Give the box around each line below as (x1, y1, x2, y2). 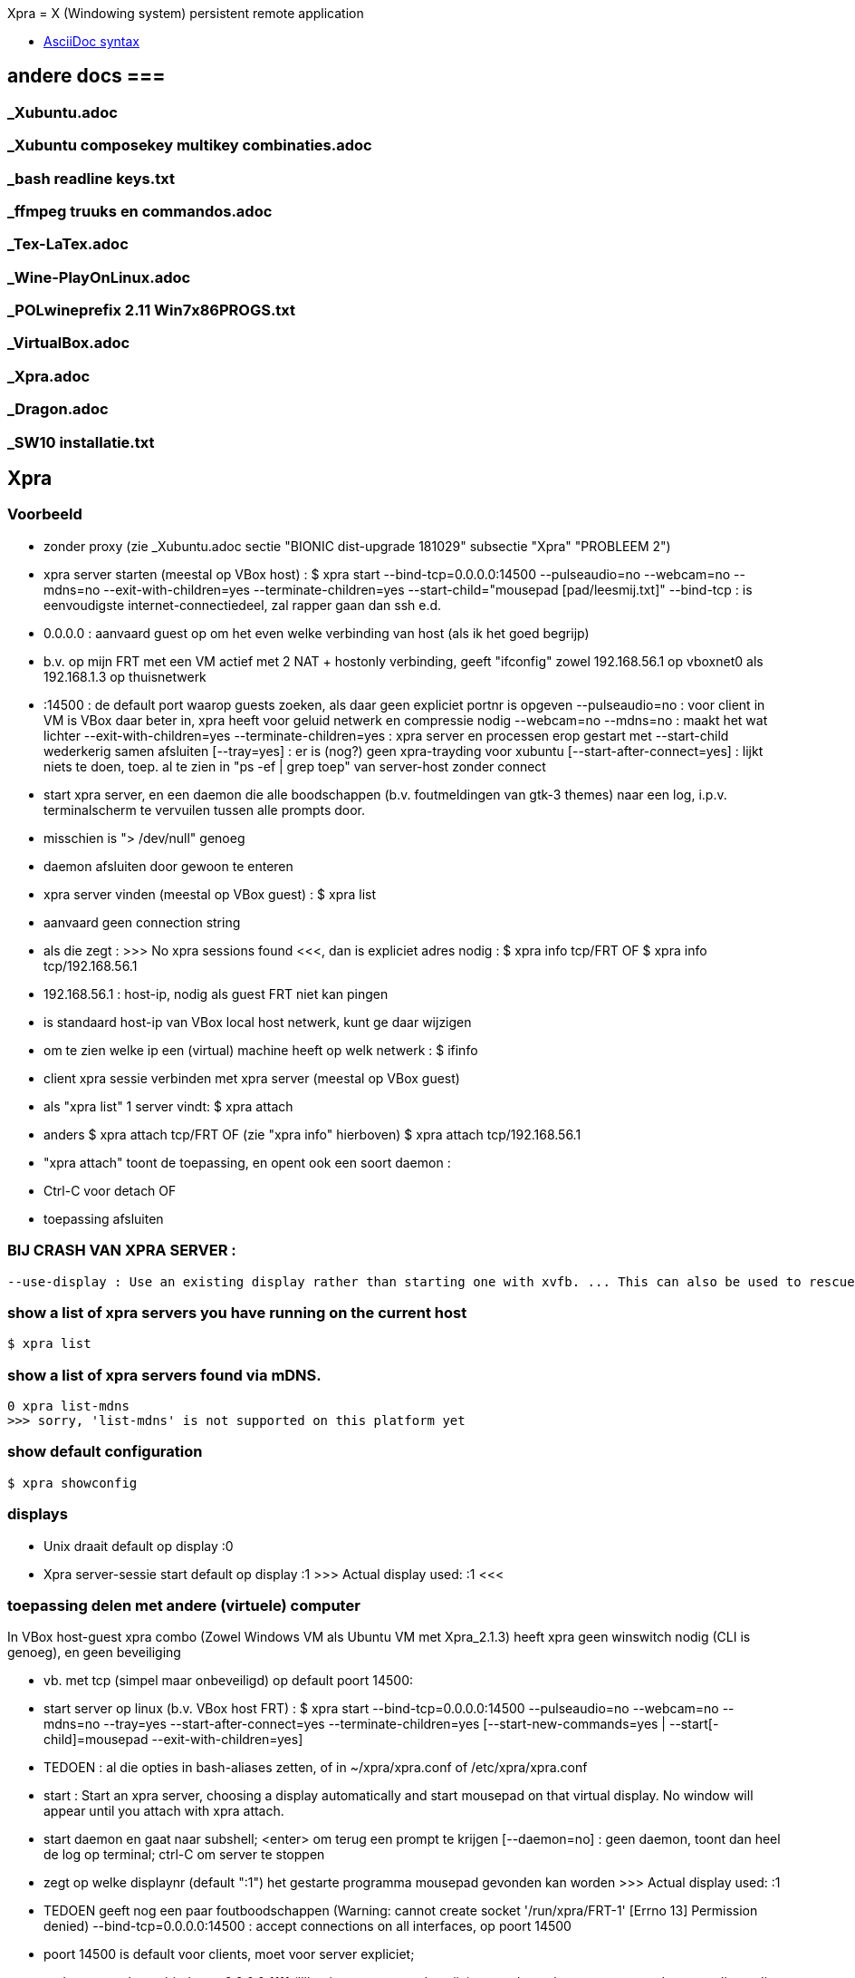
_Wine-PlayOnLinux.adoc (7, 267, 191, 286)
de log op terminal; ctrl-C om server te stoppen (43, 1847, 325, 1863)
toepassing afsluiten (43, 1210, 164, 1227)
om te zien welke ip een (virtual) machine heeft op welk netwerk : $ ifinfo (43, 1042, 478, 1058)
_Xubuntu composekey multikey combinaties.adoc (7, 136, 372, 155)
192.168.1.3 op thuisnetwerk (43, 668, 207, 684)
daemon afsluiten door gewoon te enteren (43, 858, 293, 874)
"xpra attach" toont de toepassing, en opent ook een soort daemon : (43, 1154, 451, 1170)
